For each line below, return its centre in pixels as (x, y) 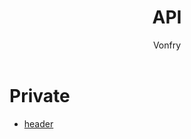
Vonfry (167, 45)
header (38, 123)
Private (40, 95)
